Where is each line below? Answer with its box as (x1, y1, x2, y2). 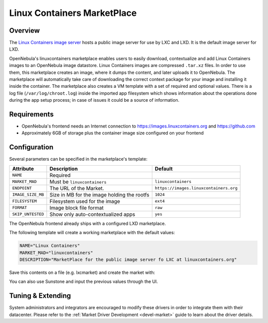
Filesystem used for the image (49, 197, 120, 204)
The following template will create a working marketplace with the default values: (9, 230, 175, 236)
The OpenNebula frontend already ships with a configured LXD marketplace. (9, 220, 166, 226)
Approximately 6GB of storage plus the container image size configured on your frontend (21, 130, 204, 136)
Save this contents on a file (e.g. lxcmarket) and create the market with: (9, 269, 155, 275)
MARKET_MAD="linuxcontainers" (19, 250, 93, 256)
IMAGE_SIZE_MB (12, 192, 44, 197)
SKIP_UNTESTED (12, 211, 44, 217)
